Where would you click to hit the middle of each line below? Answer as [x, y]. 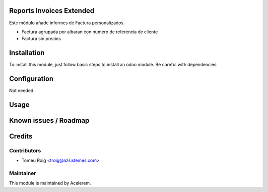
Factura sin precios [41, 39]
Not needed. [22, 91]
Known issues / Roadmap [49, 120]
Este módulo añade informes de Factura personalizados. [67, 23]
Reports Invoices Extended [52, 11]
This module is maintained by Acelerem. [50, 183]
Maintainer [23, 173]
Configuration [31, 79]
